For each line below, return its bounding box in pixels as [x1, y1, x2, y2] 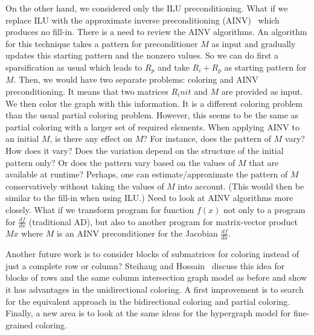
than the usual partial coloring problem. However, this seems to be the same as [5, 109, 299, 121]
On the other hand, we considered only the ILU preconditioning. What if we [5, 2, 288, 14]
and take [158, 60, 190, 73]
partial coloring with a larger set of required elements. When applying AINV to [5, 120, 300, 133]
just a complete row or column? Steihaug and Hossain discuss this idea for [5, 259, 285, 272]
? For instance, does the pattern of [143, 132, 271, 145]
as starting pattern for [224, 60, 307, 73]
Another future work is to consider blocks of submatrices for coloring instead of [5, 247, 300, 260]
